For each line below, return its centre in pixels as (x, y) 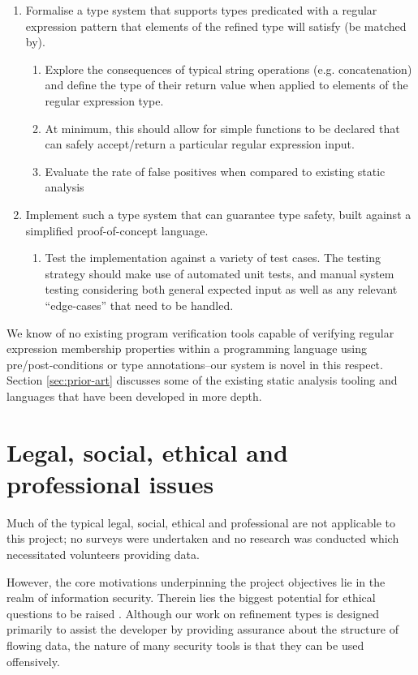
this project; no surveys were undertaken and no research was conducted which (203, 538)
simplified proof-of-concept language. (117, 230)
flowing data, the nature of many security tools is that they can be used (185, 645)
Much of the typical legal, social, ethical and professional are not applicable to (201, 522)
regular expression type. (104, 100)
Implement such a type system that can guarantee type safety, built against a (218, 214)
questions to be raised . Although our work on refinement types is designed (193, 613)
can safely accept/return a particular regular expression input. (200, 144)
